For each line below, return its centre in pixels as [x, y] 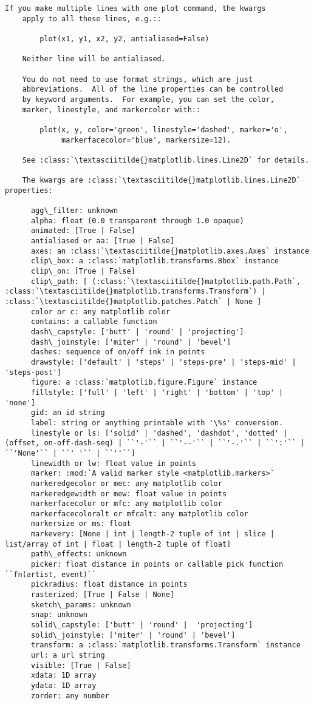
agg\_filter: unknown [74, 211]
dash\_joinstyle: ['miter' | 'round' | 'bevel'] [131, 342]
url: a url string [68, 655]
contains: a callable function [94, 322]
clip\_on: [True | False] [83, 272]
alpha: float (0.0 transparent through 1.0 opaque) [137, 221]
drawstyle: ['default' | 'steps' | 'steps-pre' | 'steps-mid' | [163, 362]
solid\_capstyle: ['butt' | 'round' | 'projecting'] [142, 625]
